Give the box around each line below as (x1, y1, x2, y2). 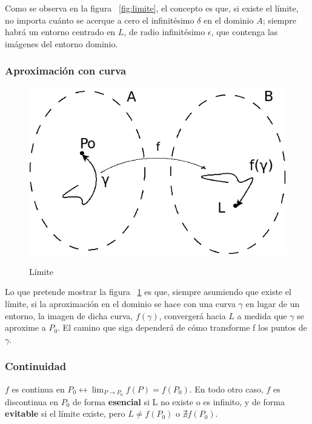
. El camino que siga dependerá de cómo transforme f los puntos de (58, 321, 307, 334)
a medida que (237, 309, 287, 322)
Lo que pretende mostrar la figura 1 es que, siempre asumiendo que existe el (5, 285, 291, 298)
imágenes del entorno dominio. (5, 37, 118, 50)
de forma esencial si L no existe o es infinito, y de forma (72, 395, 285, 408)
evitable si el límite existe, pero (5, 407, 125, 420)
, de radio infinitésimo (124, 25, 205, 38)
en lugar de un (245, 297, 300, 310)
